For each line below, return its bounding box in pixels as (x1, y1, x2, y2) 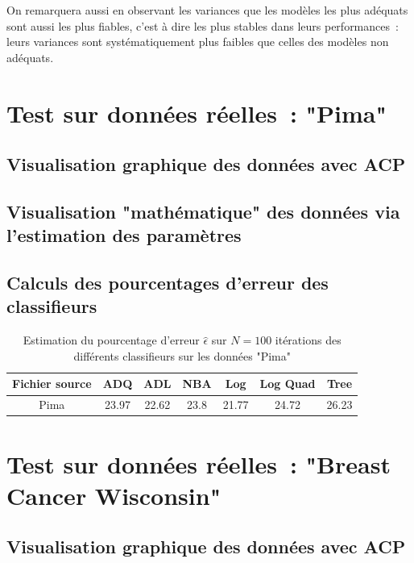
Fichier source (12, 375, 92, 392)
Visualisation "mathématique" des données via (6, 198, 400, 223)
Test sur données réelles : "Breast (6, 447, 391, 480)
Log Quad (259, 375, 316, 392)
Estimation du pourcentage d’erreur (23, 332, 200, 348)
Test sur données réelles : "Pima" (6, 96, 387, 129)
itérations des (275, 332, 342, 348)
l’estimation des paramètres (6, 223, 242, 248)
